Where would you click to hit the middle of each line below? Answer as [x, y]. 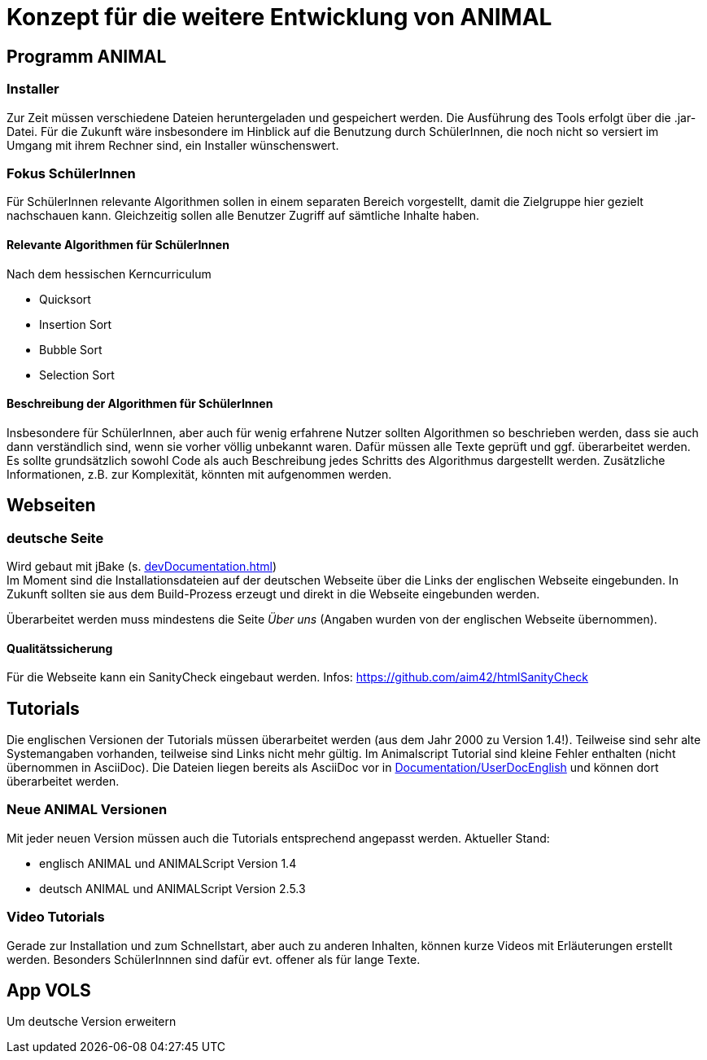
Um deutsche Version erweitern [92, 1022]
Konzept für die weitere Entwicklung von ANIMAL [279, 17]
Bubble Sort [71, 349]
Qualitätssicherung [60, 648]
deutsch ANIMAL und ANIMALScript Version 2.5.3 [172, 888]
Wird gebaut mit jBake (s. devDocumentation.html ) [142, 566]
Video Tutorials [56, 917]
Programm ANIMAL [87, 56]
